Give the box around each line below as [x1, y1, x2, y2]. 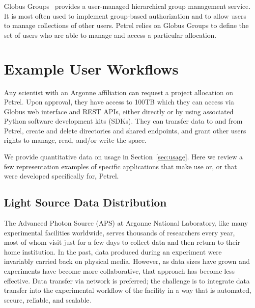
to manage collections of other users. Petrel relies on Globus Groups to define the [4, 20, 249, 30]
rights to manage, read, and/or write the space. [4, 135, 147, 145]
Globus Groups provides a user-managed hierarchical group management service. [4, 1, 251, 11]
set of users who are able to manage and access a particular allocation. [4, 29, 217, 40]
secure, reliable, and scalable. [4, 294, 91, 305]
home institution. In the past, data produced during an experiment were [4, 246, 222, 257]
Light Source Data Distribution [4, 195, 167, 210]
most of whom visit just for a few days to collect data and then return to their [4, 237, 240, 247]
